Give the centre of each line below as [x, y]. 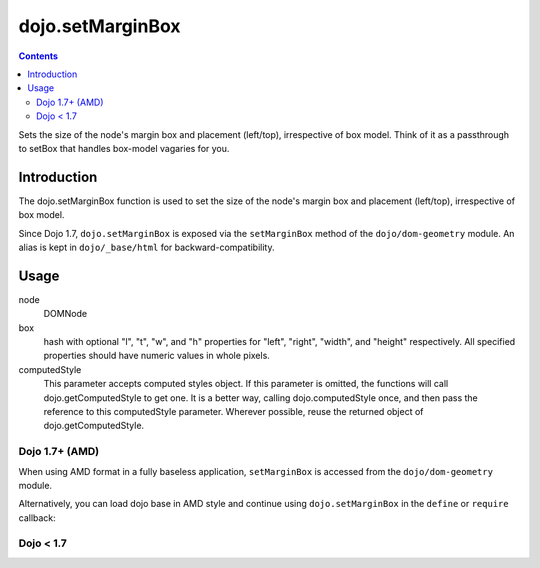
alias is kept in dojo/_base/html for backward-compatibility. [146, 247]
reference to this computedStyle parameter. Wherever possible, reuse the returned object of [233, 411]
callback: [37, 517]
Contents [38, 56]
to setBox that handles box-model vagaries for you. [124, 148]
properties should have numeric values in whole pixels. [156, 356]
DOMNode [65, 314]
